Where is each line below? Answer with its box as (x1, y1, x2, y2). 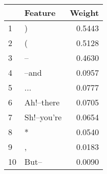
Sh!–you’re (24, 111, 62, 123)
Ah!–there (24, 96, 60, 108)
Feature (24, 7, 56, 18)
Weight (69, 7, 99, 18)
